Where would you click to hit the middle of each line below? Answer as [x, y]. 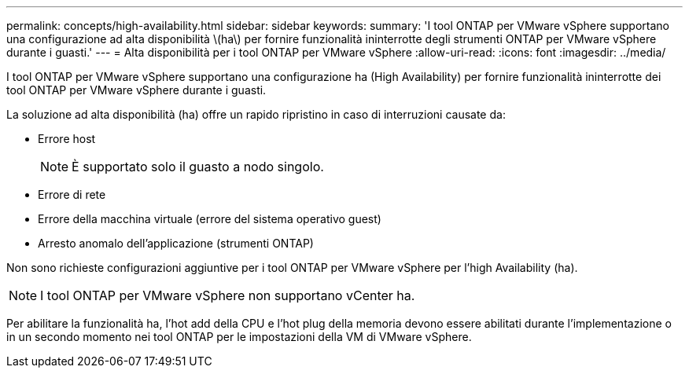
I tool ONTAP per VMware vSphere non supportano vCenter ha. [228, 295]
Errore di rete [72, 194]
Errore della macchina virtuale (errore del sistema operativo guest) [210, 219]
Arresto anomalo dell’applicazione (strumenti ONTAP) [176, 243]
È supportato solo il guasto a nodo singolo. [198, 167]
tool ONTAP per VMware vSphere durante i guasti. [136, 90]
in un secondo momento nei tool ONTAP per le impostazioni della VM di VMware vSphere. [239, 337]
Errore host [67, 139]
